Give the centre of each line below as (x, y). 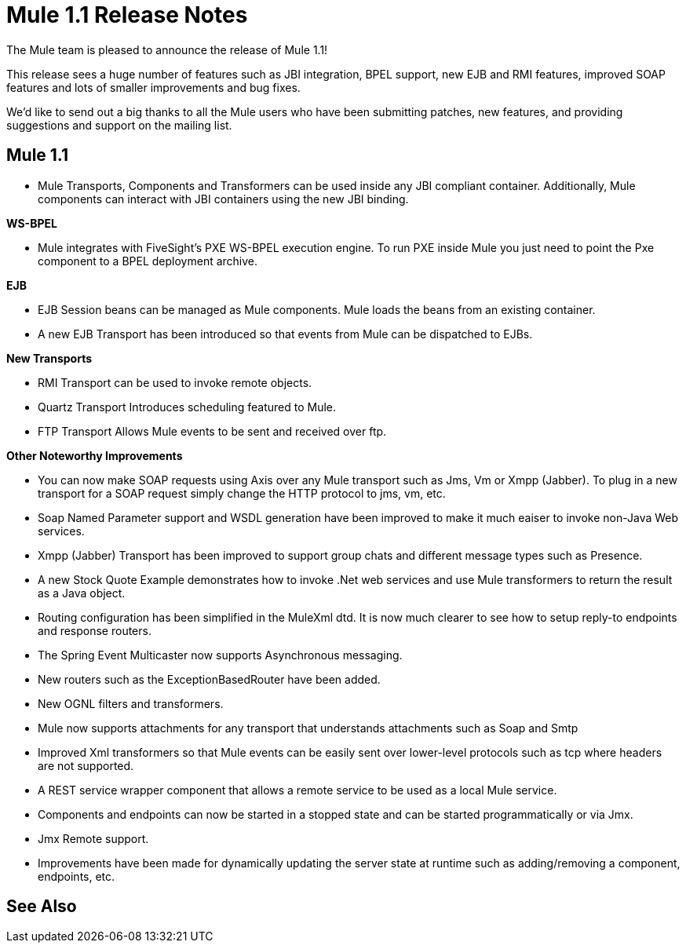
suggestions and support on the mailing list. (119, 125)
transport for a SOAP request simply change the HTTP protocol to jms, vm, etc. (242, 493)
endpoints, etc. (77, 876)
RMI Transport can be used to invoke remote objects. (175, 382)
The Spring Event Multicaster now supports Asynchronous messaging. (220, 655)
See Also (42, 907)
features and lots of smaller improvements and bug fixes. (153, 87)
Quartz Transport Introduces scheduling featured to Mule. (187, 407)
